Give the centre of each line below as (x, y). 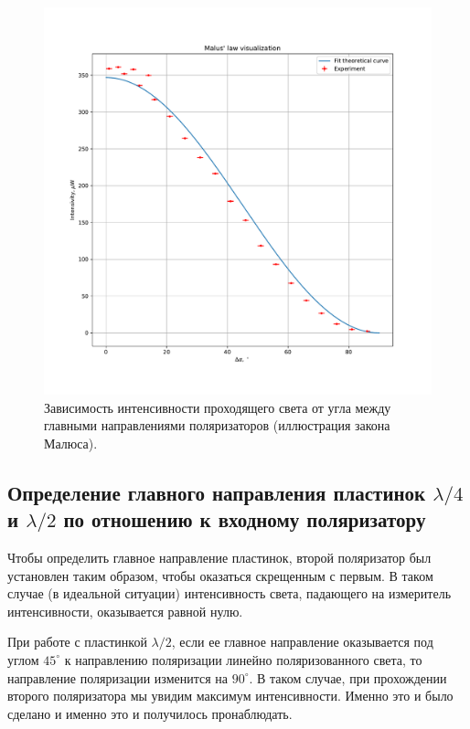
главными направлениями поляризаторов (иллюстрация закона (217, 425)
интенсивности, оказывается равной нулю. (125, 611)
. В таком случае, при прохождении (348, 677)
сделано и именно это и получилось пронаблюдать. (150, 713)
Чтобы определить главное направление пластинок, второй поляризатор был (219, 557)
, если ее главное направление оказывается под (302, 642)
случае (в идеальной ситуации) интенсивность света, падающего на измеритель (230, 593)
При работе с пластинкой (77, 642)
